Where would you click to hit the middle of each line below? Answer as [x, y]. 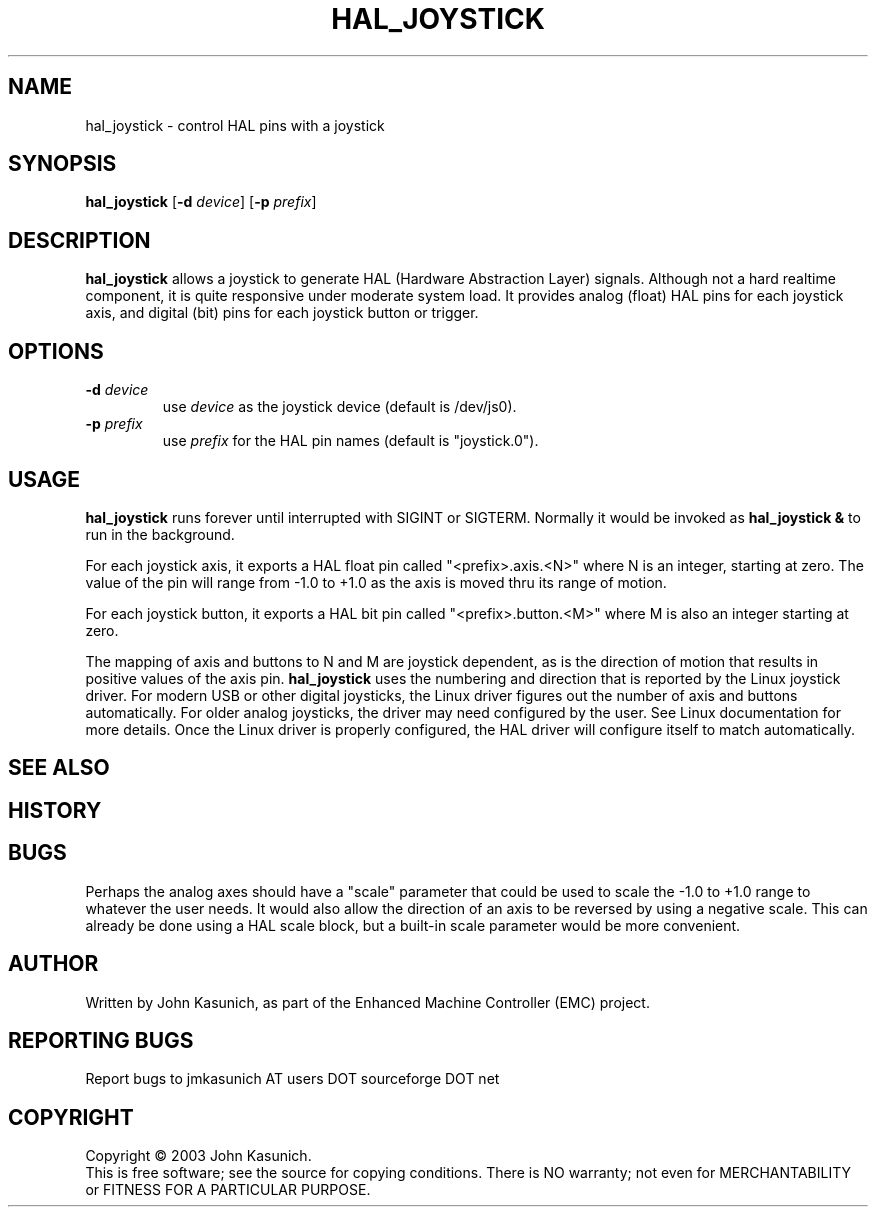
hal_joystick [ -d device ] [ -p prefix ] [201, 202]
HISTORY [55, 810]
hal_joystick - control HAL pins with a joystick [235, 125]
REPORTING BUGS [101, 1040]
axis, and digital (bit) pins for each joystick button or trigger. [282, 313]
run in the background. [160, 534]
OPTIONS [56, 351]
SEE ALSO [59, 768]
